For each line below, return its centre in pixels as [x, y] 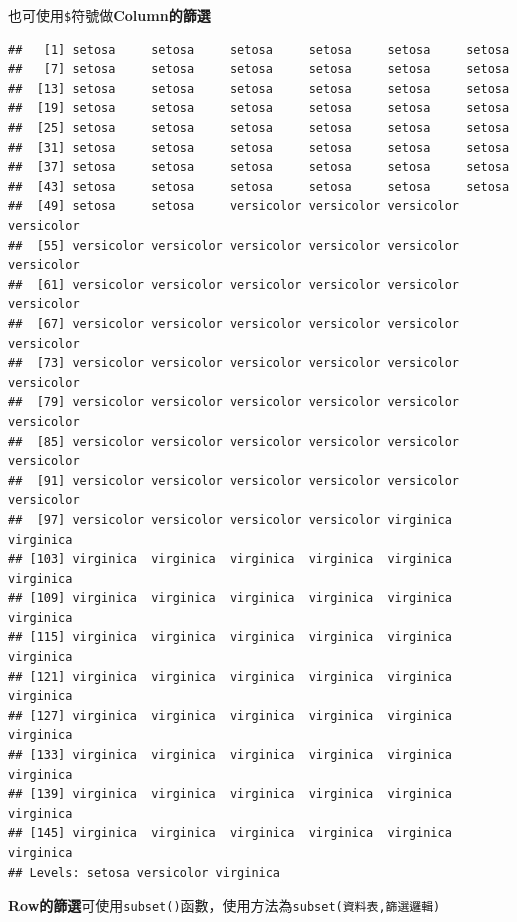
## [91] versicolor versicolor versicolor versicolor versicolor [234, 480]
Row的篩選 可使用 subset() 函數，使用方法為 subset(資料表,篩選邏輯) [224, 905]
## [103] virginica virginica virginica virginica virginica [230, 559]
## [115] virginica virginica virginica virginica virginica [230, 637]
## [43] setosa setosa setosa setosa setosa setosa [259, 186]
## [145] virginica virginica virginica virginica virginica [230, 833]
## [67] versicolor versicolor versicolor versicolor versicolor [234, 323]
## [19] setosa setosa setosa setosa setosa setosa [259, 108]
